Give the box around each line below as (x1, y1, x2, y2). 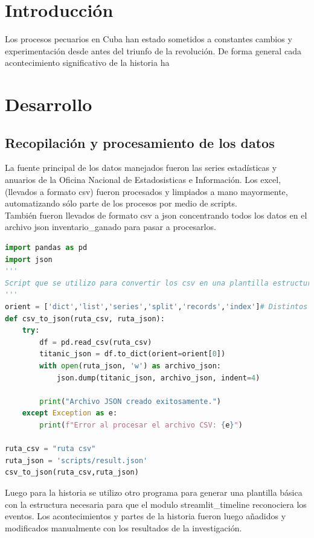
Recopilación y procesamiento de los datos (5, 133, 275, 152)
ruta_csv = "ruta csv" (5, 444, 96, 453)
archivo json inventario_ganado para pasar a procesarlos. (5, 220, 216, 233)
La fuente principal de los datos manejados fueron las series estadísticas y (5, 161, 277, 174)
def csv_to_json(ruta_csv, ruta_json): (5, 314, 165, 323)
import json (5, 255, 53, 264)
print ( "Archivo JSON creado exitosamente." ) (39, 397, 221, 406)
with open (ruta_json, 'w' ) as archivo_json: (39, 361, 222, 370)
